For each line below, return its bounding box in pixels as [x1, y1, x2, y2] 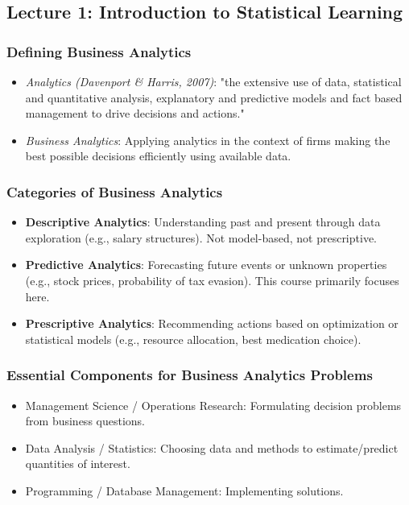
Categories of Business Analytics [6, 181, 223, 201]
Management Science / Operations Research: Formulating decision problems [25, 396, 402, 413]
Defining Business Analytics [6, 41, 192, 61]
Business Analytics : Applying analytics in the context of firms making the [25, 131, 390, 148]
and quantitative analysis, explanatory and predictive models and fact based [25, 89, 403, 106]
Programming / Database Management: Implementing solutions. [25, 482, 344, 499]
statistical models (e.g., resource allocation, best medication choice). [25, 330, 361, 347]
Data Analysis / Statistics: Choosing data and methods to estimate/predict [25, 439, 399, 456]
